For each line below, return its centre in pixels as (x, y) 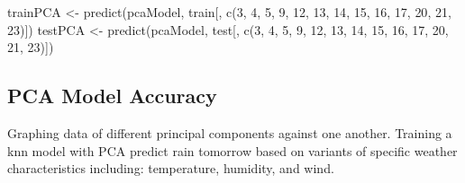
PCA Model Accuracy (112, 96)
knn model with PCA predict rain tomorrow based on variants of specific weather (232, 150)
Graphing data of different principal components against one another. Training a (230, 132)
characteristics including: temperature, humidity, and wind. (171, 168)
